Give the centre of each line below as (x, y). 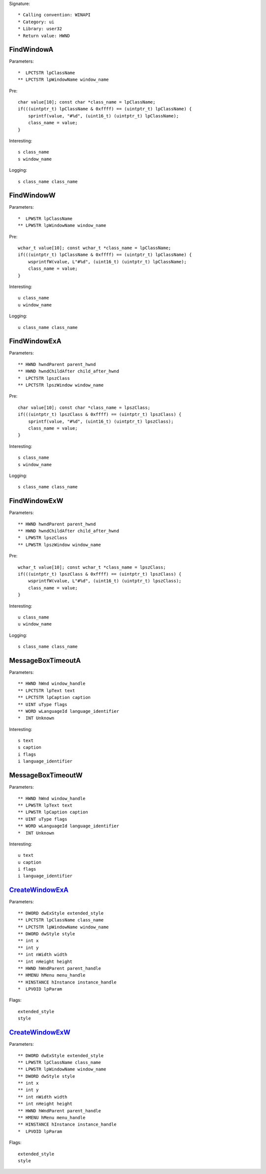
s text (26, 741)
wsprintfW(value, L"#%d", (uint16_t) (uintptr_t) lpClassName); (107, 262)
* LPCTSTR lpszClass (44, 378)
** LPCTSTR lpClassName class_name (61, 920)
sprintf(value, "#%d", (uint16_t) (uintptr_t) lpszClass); (101, 421)
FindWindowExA (35, 341)
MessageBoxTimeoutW (46, 775)
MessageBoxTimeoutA (45, 660)
